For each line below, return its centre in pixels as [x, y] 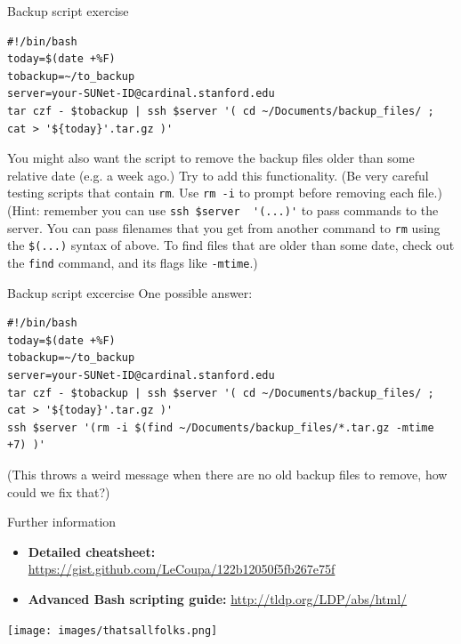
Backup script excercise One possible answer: [130, 292]
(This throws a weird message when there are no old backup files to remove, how [227, 474]
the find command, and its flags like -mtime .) [133, 262]
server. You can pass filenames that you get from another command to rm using [224, 227]
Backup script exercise [68, 11]
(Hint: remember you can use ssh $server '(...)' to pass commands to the [223, 210]
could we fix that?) [59, 491]
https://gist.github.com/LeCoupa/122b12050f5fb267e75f [182, 569]
